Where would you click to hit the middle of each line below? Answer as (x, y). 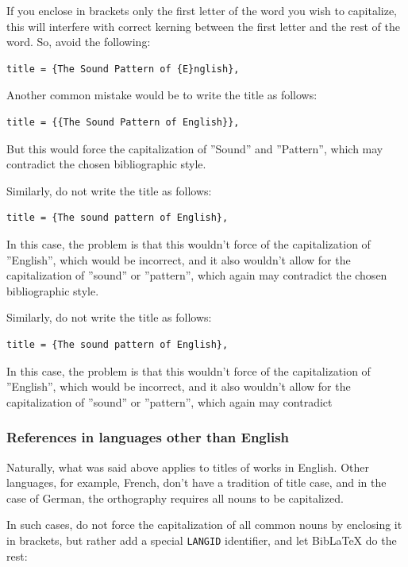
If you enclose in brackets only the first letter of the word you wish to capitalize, (202, 10)
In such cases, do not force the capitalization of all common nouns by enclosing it (204, 525)
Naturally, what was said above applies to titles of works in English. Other (188, 467)
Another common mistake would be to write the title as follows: (162, 95)
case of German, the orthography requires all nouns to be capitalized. (175, 498)
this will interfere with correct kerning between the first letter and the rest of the (203, 26)
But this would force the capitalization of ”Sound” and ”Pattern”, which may (195, 148)
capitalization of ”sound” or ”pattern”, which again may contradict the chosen (197, 275)
